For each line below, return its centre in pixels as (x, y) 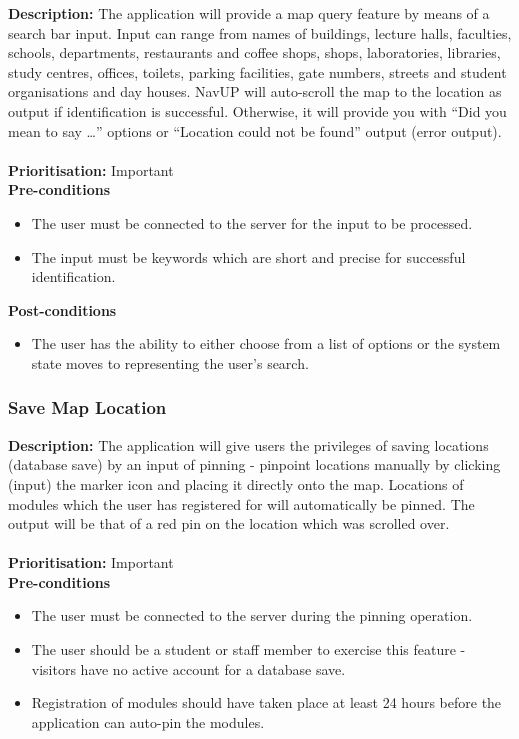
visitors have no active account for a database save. (188, 668)
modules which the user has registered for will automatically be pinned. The (241, 503)
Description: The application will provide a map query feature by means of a (249, 13)
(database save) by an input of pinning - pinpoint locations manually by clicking (254, 464)
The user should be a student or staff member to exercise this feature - (248, 649)
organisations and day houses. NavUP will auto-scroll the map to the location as (255, 91)
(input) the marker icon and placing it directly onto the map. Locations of (236, 483)
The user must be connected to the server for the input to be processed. (252, 222)
